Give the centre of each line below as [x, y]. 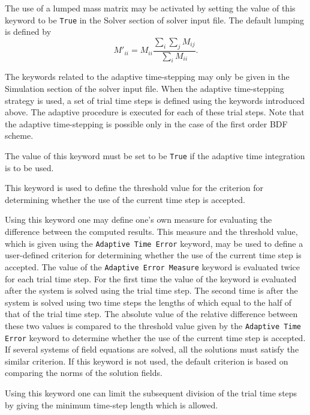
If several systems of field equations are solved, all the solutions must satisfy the [152, 349]
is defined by [28, 32]
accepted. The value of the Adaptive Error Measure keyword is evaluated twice [153, 266]
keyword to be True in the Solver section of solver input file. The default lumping [155, 20]
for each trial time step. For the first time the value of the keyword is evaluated [151, 278]
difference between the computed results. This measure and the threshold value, [151, 232]
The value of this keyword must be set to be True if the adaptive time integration [155, 156]
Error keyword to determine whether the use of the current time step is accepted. [155, 337]
